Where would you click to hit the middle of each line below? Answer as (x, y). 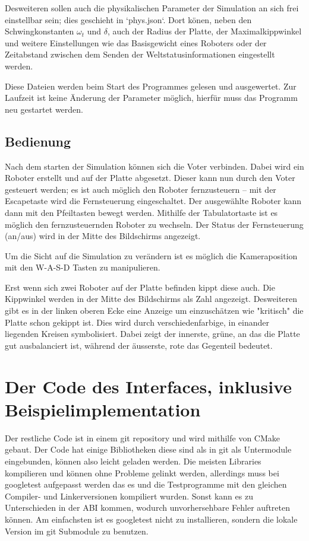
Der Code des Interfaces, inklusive (148, 386)
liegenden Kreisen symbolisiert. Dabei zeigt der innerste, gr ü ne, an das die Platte (152, 334)
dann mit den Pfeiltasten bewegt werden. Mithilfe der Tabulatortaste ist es (141, 212)
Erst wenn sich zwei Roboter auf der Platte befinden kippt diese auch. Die (140, 287)
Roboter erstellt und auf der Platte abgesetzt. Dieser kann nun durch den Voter (150, 178)
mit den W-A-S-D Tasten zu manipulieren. (83, 267)
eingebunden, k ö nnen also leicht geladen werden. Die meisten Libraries (133, 461)
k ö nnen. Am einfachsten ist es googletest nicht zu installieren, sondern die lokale (151, 519)
